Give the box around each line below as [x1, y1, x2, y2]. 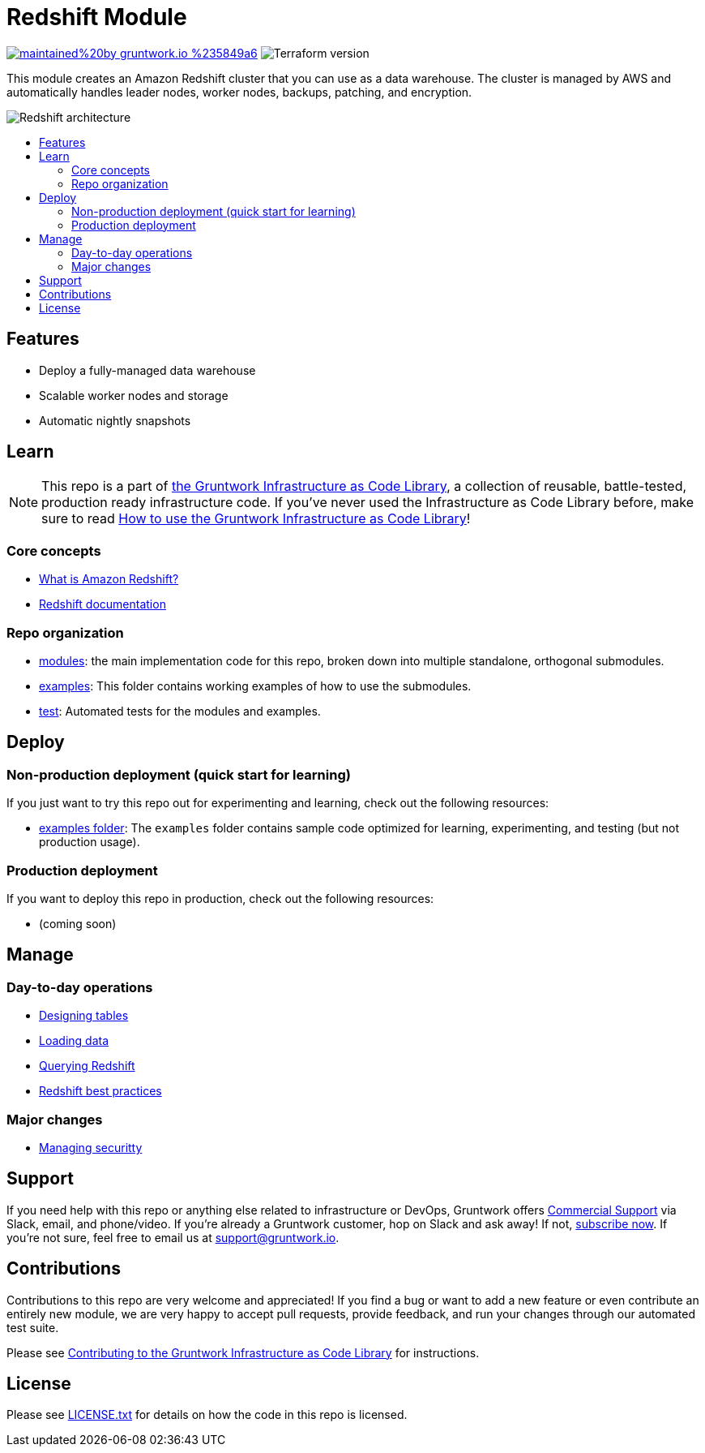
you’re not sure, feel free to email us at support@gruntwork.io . [6, 1230, 340, 1245]
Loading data [39, 1034, 109, 1048]
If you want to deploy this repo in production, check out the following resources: [6, 891, 434, 905]
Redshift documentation [39, 597, 166, 612]
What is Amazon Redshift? [39, 572, 179, 587]
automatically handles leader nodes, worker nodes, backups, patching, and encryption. [6, 84, 472, 99]
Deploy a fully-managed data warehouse [39, 363, 256, 377]
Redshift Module [6, 3, 187, 31]
